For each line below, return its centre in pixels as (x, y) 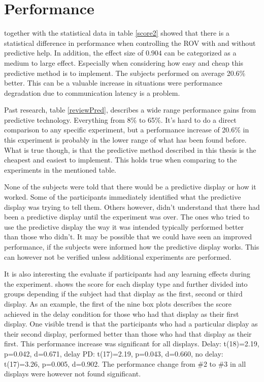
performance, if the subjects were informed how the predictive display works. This (132, 247)
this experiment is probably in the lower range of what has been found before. (125, 140)
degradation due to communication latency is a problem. (92, 92)
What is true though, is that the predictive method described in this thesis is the (130, 149)
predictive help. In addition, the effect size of (74, 53)
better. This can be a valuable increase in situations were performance (113, 83)
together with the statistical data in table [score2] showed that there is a (117, 33)
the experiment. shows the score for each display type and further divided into (126, 283)
